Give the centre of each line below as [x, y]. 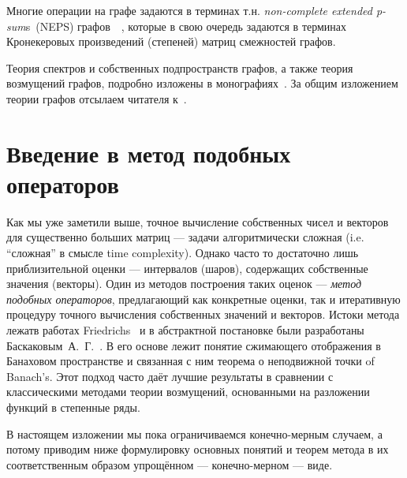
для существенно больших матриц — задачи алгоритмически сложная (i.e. [185, 237]
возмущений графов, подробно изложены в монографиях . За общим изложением [202, 83]
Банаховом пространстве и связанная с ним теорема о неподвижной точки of [190, 361]
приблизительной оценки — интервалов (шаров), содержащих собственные [187, 268]
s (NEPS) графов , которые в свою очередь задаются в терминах [186, 26]
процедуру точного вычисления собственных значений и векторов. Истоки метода [203, 314]
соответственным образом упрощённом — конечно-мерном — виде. [170, 464]
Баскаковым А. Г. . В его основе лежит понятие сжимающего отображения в [194, 345]
